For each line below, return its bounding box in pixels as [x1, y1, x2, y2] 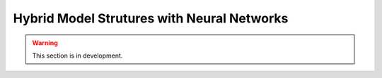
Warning [32, 39, 58, 47]
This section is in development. [32, 51, 123, 60]
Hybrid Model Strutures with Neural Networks [13, 11, 289, 26]
